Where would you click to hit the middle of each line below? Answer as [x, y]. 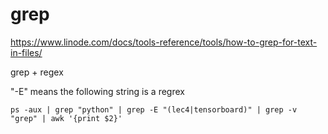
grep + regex [37, 72]
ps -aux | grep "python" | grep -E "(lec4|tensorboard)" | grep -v [154, 109]
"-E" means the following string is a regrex [97, 91]
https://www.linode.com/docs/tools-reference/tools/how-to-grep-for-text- [164, 42]
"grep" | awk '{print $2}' [66, 118]
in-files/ [26, 52]
